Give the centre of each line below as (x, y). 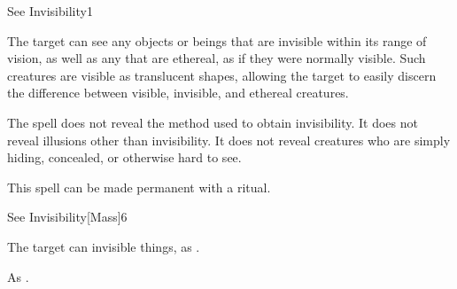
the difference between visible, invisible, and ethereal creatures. (178, 93)
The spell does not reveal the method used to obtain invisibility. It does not (213, 122)
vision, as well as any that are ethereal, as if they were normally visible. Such (217, 58)
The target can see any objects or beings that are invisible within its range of (217, 40)
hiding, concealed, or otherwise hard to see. (124, 157)
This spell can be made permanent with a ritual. (139, 187)
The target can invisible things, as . (104, 246)
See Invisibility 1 (50, 11)
